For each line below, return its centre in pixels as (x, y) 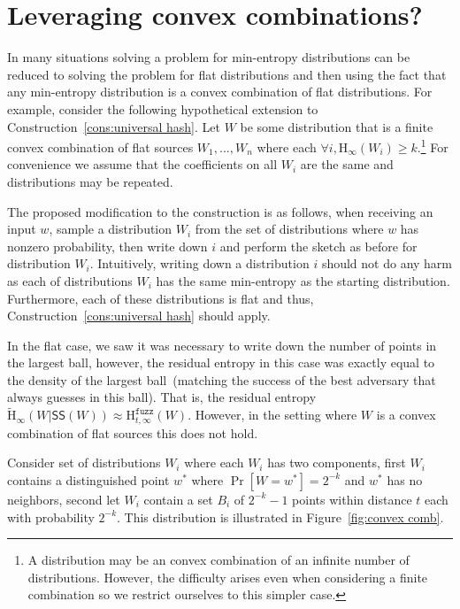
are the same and (347, 164)
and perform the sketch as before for (318, 246)
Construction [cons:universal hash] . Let (114, 126)
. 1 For (433, 146)
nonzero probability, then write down (107, 246)
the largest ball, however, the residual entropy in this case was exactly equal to (221, 362)
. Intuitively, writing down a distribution (199, 263)
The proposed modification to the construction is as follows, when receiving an (220, 211)
